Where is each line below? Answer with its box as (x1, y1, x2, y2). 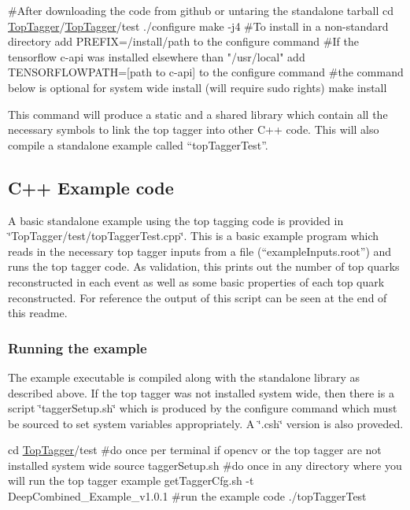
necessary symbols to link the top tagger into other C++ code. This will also (8, 121, 379, 138)
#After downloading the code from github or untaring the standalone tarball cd (8, 2, 393, 18)
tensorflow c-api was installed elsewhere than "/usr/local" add (8, 48, 305, 65)
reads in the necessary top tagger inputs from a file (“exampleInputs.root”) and (8, 242, 392, 259)
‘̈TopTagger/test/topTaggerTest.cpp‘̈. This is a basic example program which (8, 227, 379, 244)
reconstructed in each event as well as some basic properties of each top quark (8, 273, 385, 290)
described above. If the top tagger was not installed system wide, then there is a (8, 384, 394, 401)
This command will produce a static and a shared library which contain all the (8, 105, 388, 122)
